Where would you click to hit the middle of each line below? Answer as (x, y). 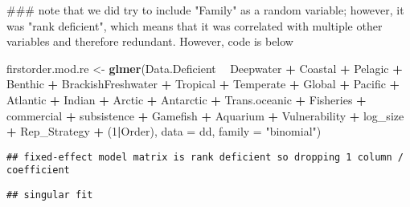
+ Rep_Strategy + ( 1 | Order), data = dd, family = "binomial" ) (164, 131)
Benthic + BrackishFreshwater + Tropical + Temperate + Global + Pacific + (203, 84)
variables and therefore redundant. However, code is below (150, 41)
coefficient (38, 170)
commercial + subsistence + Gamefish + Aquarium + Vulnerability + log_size (205, 115)
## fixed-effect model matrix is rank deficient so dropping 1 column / (205, 157)
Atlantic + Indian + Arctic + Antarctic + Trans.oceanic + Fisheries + (187, 99)
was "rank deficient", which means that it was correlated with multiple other (195, 25)
